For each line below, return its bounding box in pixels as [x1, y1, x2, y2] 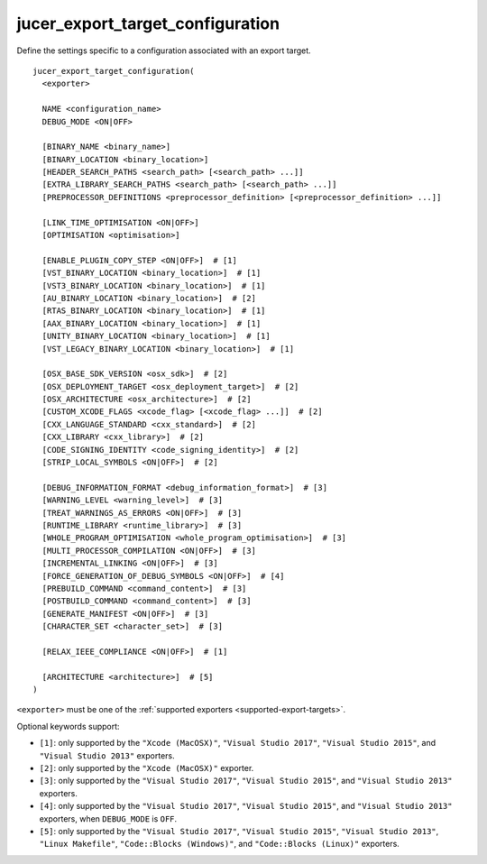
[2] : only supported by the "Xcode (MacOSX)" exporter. [39, 763, 254, 774]
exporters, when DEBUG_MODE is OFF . [39, 813, 178, 824]
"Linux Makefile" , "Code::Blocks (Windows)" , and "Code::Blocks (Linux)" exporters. [39, 839, 400, 850]
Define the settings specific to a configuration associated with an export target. [16, 45, 311, 56]
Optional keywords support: [16, 721, 121, 731]
